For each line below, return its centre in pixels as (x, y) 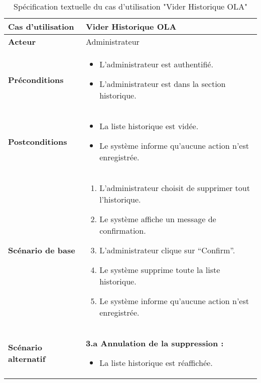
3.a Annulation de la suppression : (155, 343)
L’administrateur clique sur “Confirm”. (167, 250)
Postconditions (38, 141)
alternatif (27, 359)
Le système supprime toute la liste (160, 270)
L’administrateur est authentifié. (156, 64)
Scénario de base (42, 250)
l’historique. (120, 199)
